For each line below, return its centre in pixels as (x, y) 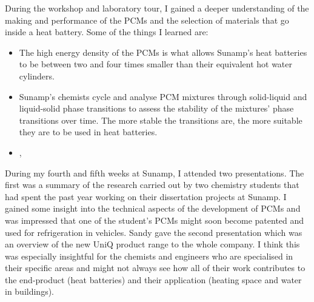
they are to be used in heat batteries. (88, 132)
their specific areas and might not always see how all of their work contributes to (155, 268)
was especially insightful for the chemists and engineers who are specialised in (149, 256)
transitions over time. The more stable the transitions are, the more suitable (161, 120)
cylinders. (37, 75)
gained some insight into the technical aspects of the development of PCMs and (153, 208)
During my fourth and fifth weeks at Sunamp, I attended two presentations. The (155, 173)
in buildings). (30, 291)
